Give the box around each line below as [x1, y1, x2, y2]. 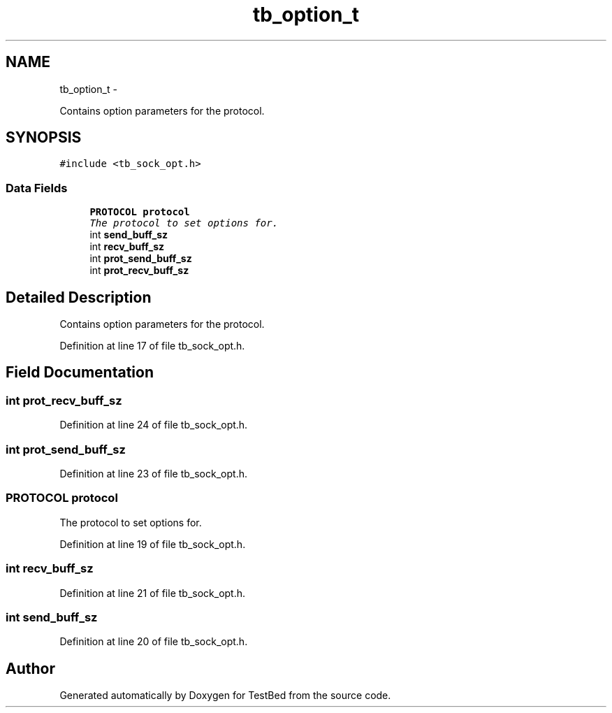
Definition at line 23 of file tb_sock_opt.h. [59, 468, 247, 480]
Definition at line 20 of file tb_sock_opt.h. [59, 635, 248, 648]
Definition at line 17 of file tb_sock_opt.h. [59, 340, 245, 352]
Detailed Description [6, 288, 152, 306]
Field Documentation [6, 363, 154, 382]
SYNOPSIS [6, 129, 82, 147]
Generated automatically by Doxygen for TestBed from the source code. [59, 689, 391, 702]
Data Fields [6, 180, 68, 195]
